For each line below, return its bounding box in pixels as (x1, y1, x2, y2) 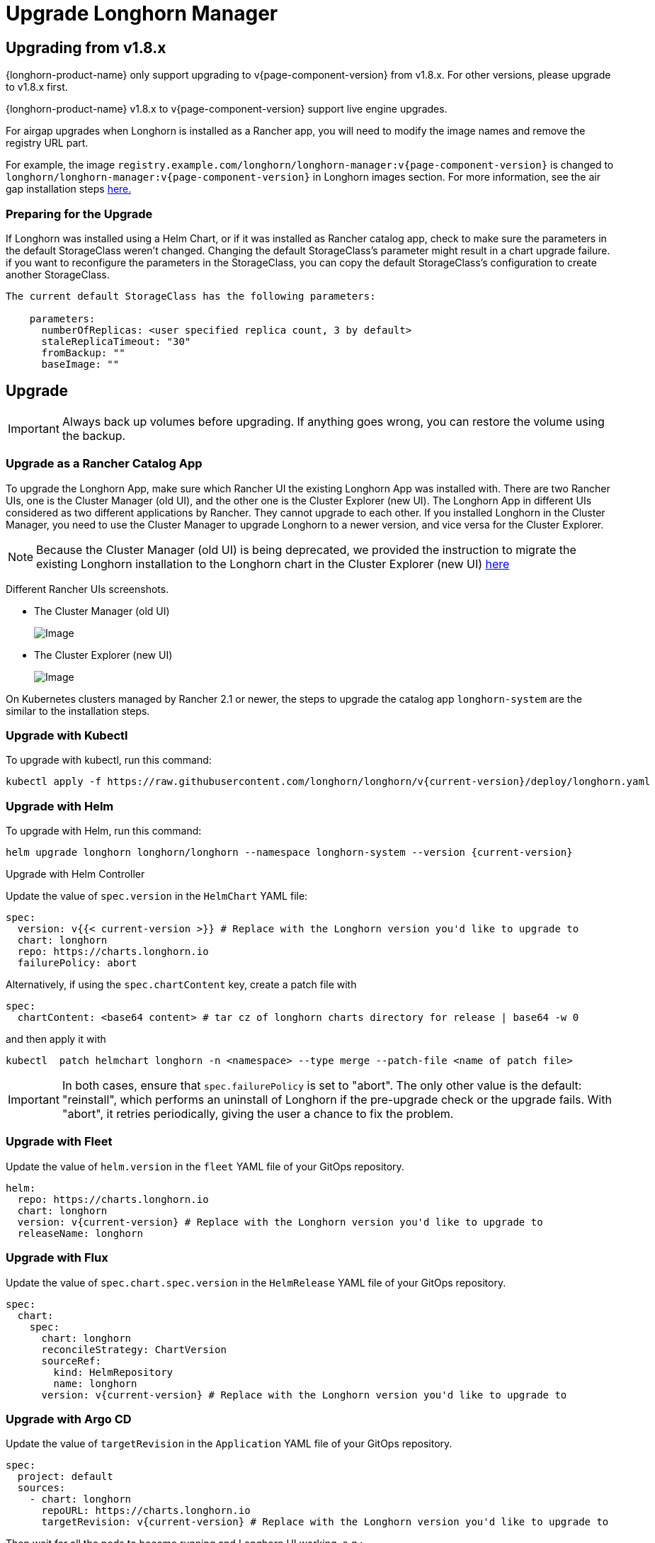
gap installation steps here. (6, 183, 132, 196)
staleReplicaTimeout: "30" (41, 335, 191, 347)
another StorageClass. (6, 268, 110, 281)
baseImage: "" (41, 358, 120, 370)
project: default (17, 1471, 113, 1483)
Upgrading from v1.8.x (6, 38, 166, 57)
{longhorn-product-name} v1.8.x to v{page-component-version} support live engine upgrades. (6, 103, 448, 115)
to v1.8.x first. (6, 81, 68, 94)
